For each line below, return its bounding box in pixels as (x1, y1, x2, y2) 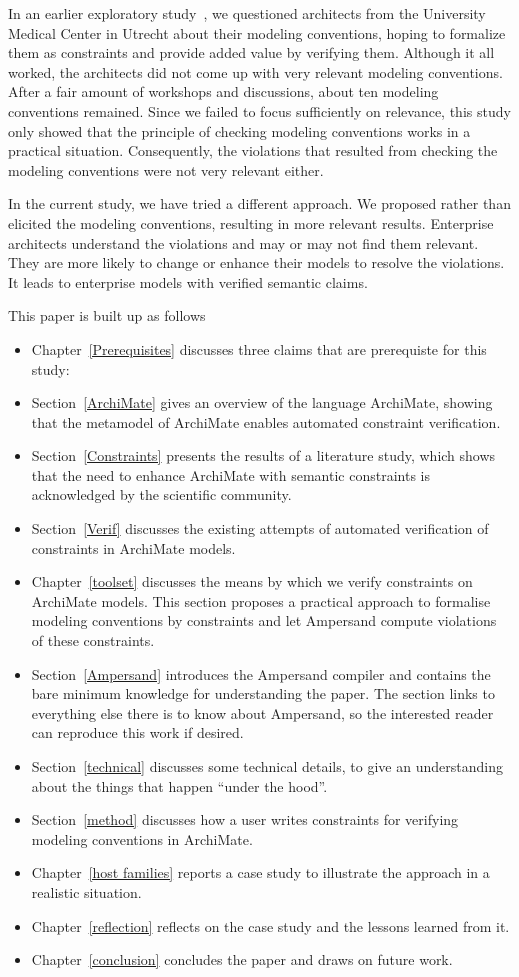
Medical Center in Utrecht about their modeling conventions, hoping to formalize (8, 22, 506, 43)
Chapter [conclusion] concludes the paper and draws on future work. (31, 949, 453, 970)
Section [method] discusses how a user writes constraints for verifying (31, 809, 459, 830)
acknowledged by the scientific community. (31, 484, 292, 505)
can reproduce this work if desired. (31, 722, 244, 743)
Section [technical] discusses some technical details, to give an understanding (31, 756, 503, 776)
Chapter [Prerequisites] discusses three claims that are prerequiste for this (31, 338, 487, 359)
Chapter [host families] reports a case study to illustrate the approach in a (31, 862, 490, 883)
